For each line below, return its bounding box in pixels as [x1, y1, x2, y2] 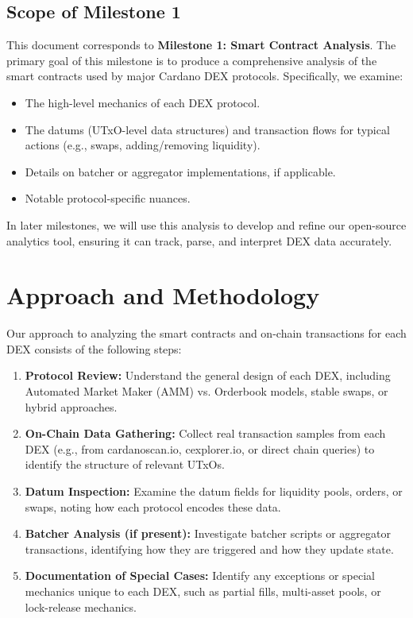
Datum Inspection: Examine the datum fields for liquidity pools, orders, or [25, 483, 403, 500]
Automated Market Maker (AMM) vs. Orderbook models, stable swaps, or [25, 383, 388, 400]
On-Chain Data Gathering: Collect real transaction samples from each [25, 425, 386, 442]
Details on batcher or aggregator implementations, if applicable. [25, 163, 336, 180]
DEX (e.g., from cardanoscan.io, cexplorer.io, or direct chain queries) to [25, 440, 375, 457]
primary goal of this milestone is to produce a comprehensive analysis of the [6, 52, 377, 68]
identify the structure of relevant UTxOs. [25, 456, 225, 473]
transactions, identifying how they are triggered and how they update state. [25, 540, 394, 557]
